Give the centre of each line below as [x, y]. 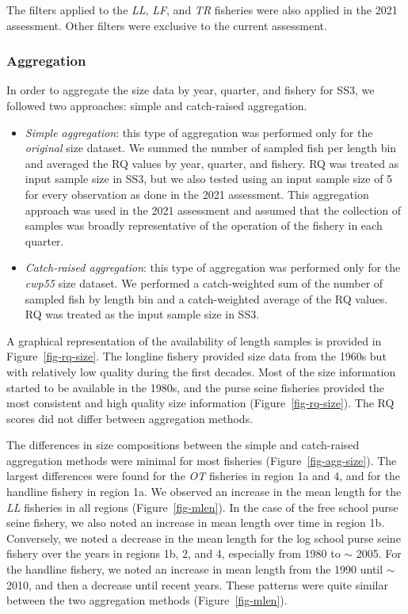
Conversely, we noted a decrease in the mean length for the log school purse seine [204, 538]
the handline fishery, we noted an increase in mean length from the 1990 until [195, 569]
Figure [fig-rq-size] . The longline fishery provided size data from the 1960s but [196, 356]
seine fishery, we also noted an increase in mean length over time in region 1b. [196, 522]
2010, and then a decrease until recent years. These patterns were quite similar [198, 584]
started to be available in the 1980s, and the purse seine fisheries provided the [195, 387]
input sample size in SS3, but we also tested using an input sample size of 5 [209, 179]
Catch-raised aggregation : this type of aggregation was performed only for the [213, 267]
